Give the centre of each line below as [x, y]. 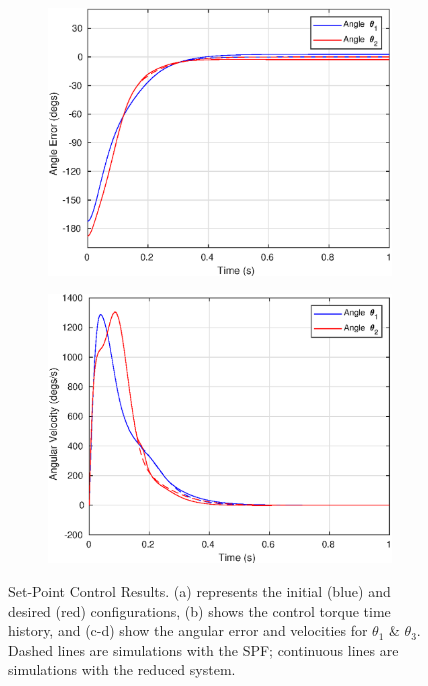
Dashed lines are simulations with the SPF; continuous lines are [203, 649]
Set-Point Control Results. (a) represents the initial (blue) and [199, 591]
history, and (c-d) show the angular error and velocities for [188, 630]
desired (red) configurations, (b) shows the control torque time [199, 610]
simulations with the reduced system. [122, 669]
